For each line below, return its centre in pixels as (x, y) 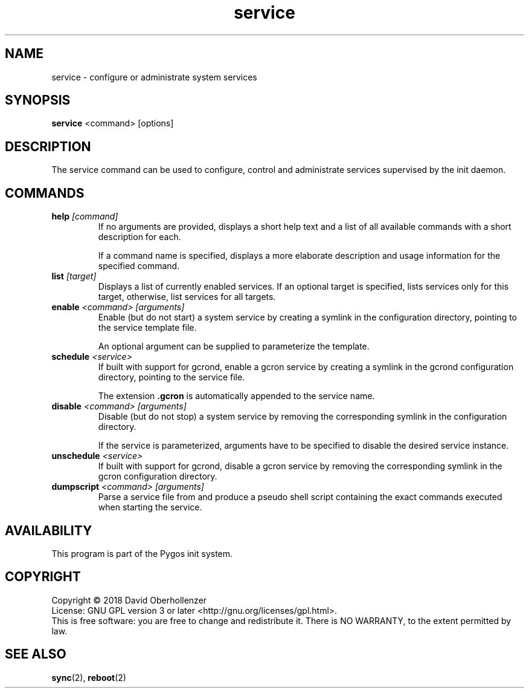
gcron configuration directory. (158, 477)
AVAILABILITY (49, 530)
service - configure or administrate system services (154, 77)
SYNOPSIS (38, 100)
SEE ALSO (36, 654)
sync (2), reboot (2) (89, 677)
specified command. (139, 266)
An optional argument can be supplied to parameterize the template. (234, 346)
